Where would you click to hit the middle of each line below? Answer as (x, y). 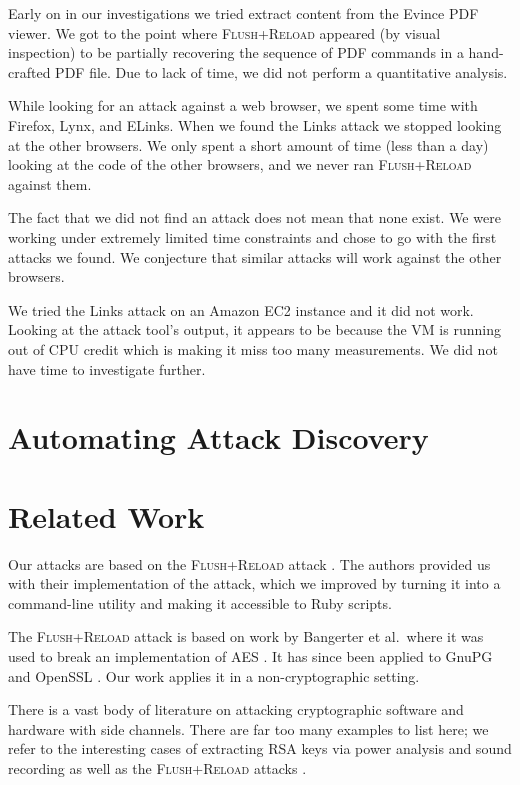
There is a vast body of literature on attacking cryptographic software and (236, 709)
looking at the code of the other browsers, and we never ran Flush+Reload (240, 164)
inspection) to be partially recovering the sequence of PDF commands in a (236, 52)
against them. (50, 183)
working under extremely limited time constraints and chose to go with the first (252, 236)
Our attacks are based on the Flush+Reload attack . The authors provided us (249, 563)
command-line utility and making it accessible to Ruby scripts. (200, 602)
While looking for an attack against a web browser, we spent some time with (243, 105)
